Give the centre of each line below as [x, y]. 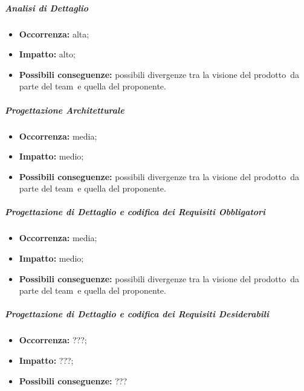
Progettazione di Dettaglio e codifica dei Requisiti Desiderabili [137, 314]
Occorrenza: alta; [54, 34]
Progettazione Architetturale [65, 110]
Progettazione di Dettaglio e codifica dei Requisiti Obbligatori [135, 212]
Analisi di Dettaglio [47, 8]
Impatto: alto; [47, 54]
